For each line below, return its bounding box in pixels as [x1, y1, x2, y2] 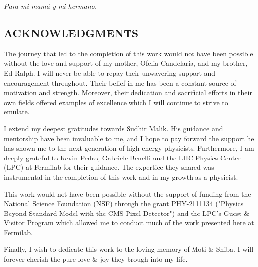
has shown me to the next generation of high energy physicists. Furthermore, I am [4, 143, 254, 153]
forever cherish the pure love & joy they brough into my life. [4, 254, 188, 264]
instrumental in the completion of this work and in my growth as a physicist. [4, 171, 238, 182]
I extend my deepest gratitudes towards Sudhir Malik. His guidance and [4, 123, 223, 133]
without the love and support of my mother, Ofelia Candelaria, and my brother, [4, 58, 248, 68]
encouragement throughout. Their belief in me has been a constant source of [4, 77, 236, 88]
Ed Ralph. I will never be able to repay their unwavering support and [4, 67, 216, 78]
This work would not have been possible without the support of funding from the [4, 188, 251, 199]
